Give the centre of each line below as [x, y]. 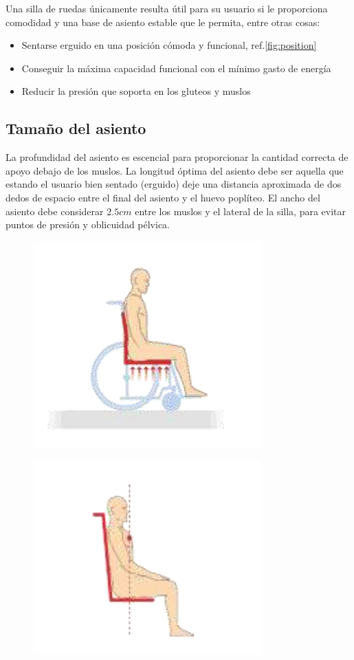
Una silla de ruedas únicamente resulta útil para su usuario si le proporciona [167, 8]
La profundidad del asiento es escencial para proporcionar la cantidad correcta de [177, 157]
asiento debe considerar [55, 211]
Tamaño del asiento [76, 128]
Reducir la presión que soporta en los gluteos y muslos [136, 91]
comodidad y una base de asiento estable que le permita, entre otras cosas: [163, 22]
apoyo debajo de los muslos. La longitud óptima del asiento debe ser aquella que [175, 170]
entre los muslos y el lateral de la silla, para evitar [241, 211]
